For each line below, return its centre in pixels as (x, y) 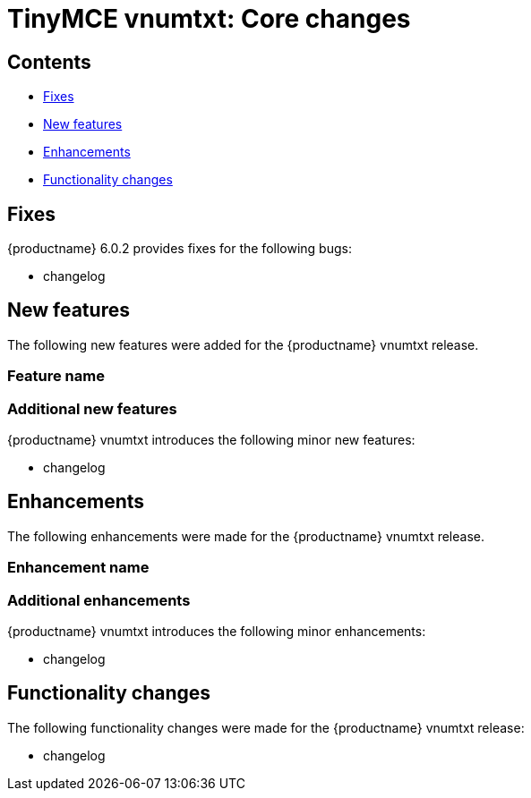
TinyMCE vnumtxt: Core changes (209, 19)
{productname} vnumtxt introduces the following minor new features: (211, 439)
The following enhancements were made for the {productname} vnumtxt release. (246, 536)
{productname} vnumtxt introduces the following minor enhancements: (217, 631)
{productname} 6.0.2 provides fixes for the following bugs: (180, 249)
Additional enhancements (99, 600)
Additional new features (92, 408)
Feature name (56, 376)
